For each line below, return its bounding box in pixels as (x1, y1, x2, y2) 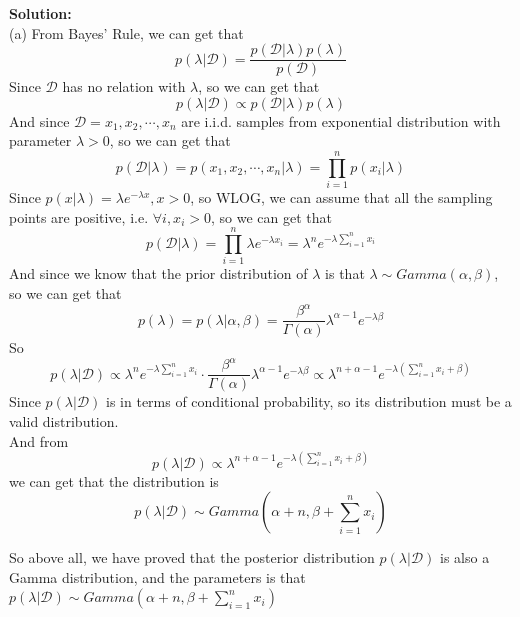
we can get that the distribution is (9, 470, 219, 491)
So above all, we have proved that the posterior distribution (9, 547, 375, 568)
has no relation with (62, 76, 186, 97)
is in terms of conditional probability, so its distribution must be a (106, 391, 512, 412)
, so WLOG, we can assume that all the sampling (190, 187, 493, 208)
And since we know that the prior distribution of (9, 263, 308, 284)
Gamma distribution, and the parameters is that (9, 566, 306, 587)
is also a (440, 547, 490, 568)
